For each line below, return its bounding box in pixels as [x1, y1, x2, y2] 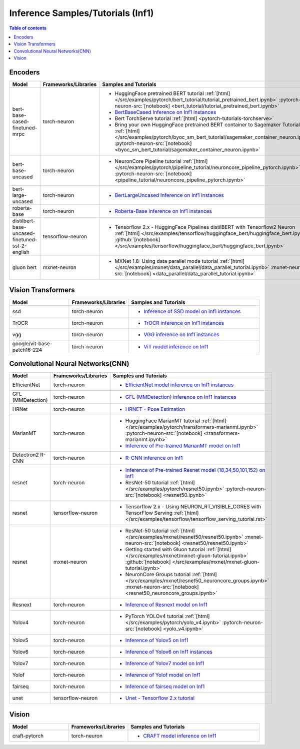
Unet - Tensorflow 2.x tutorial [125, 695, 195, 702]
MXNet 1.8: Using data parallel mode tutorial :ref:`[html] [114, 258, 245, 265]
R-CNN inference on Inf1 [125, 455, 183, 462]
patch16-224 [12, 346, 42, 353]
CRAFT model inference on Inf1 [143, 732, 217, 739]
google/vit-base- [12, 340, 52, 347]
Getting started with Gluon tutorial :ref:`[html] [125, 546, 231, 553]
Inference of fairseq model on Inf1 [125, 683, 205, 690]
